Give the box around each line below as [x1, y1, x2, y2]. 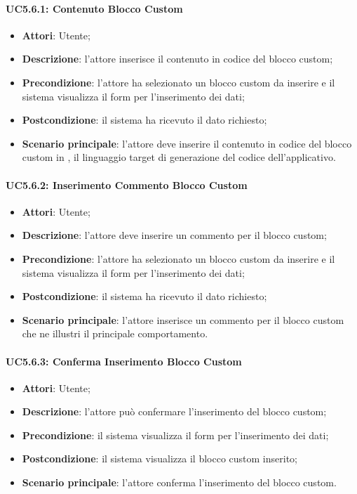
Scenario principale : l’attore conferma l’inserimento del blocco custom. [22, 475, 337, 490]
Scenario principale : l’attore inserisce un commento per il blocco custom [22, 312, 344, 327]
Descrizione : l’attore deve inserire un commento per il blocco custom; [22, 228, 327, 242]
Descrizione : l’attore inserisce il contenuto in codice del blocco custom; [22, 51, 333, 66]
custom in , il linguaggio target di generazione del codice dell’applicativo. [22, 150, 336, 164]
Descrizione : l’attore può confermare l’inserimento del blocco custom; [22, 404, 327, 419]
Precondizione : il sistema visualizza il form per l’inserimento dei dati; [22, 427, 329, 442]
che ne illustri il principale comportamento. [22, 326, 208, 341]
